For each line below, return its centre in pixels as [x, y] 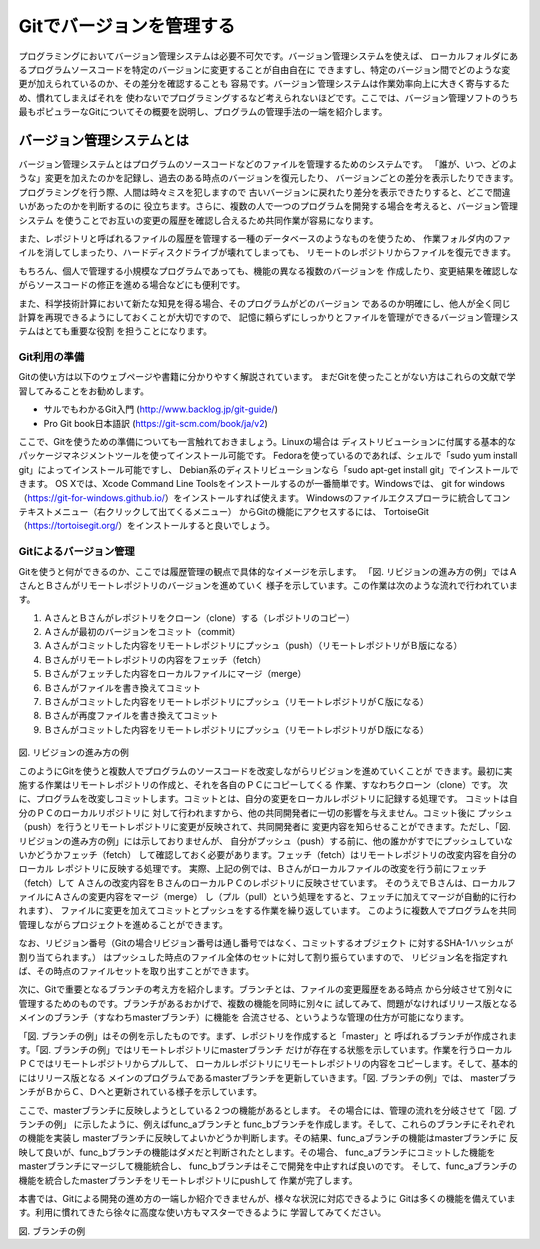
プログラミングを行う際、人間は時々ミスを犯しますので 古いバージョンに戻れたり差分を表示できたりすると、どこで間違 [264, 192]
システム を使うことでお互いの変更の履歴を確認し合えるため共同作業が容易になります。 [198, 220]
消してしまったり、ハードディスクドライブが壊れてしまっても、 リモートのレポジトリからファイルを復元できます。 [280, 252]
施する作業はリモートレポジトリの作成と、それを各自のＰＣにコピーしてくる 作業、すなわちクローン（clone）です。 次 [263, 784]
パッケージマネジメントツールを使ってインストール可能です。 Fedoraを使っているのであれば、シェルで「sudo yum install [268, 456]
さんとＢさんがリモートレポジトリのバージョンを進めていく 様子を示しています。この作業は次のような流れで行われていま [268, 585]
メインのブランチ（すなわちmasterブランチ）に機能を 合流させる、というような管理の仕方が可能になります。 [243, 1017]
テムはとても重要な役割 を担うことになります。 [115, 331]
